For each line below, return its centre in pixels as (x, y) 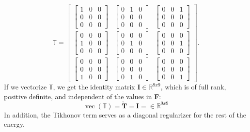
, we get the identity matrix (94, 87)
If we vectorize (25, 87)
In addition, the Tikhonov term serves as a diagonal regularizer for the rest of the (125, 114)
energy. (14, 124)
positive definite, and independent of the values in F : (83, 96)
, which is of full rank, (193, 87)
